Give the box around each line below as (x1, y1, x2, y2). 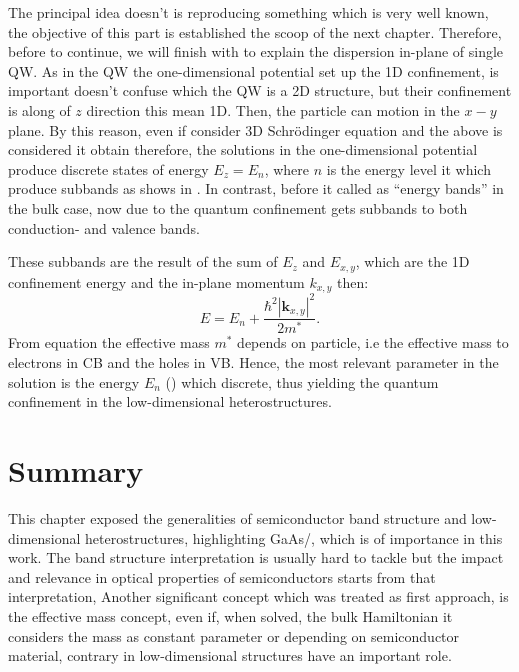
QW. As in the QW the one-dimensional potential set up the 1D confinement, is (8, 60, 499, 81)
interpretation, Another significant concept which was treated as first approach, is (8, 586, 509, 607)
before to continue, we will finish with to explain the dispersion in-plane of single (8, 41, 504, 62)
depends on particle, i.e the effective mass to (237, 332, 509, 353)
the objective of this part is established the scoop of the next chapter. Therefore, (8, 21, 502, 42)
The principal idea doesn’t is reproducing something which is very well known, (8, 2, 489, 22)
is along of (8, 99, 71, 120)
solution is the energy (8, 371, 140, 392)
